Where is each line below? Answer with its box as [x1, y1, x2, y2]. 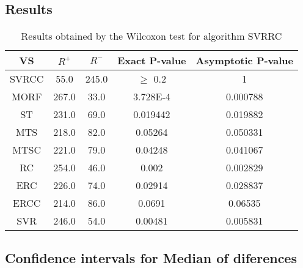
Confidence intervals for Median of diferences [5, 248, 297, 267]
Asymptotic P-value [195, 53, 293, 68]
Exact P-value [117, 53, 186, 68]
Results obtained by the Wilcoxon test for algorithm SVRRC [21, 29, 282, 43]
